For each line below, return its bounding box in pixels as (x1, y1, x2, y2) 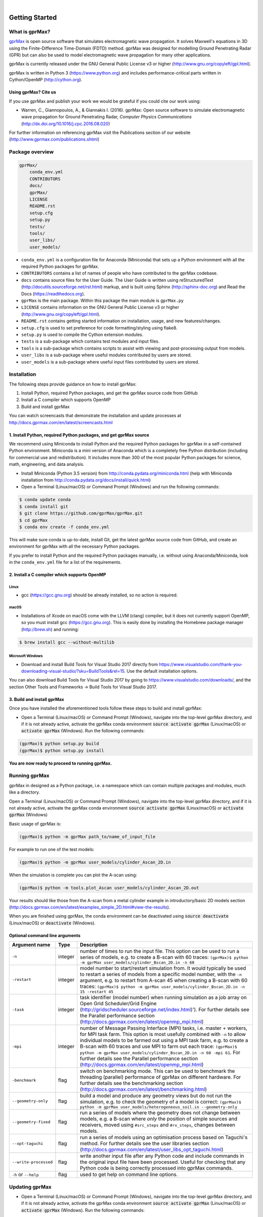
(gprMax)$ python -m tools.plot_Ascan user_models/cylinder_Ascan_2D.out (19, 885, 199, 890)
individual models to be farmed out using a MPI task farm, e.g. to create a (79, 1037, 248, 1044)
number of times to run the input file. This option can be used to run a (79, 948, 240, 955)
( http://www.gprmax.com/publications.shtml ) (9, 136, 100, 142)
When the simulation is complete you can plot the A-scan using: (9, 872, 137, 878)
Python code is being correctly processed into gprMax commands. (79, 1165, 233, 1172)
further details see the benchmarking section (79, 1080, 184, 1087)
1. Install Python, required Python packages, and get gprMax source (9, 432, 150, 438)
